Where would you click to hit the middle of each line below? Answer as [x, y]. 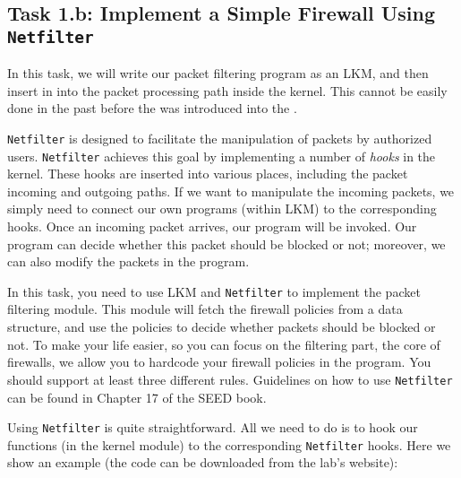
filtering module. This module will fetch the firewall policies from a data [205, 309]
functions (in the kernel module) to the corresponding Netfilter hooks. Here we [229, 444]
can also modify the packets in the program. [128, 261]
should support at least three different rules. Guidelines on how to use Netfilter [230, 379]
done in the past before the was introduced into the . [152, 108]
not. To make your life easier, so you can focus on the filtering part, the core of [224, 344]
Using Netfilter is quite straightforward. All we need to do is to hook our [213, 427]
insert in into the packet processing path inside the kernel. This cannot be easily [227, 90]
